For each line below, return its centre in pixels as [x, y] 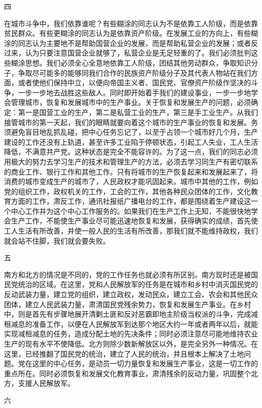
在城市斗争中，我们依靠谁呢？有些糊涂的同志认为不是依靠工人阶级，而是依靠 [131, 23]
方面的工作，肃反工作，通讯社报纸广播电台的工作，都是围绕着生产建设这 [131, 201]
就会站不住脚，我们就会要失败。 [57, 240]
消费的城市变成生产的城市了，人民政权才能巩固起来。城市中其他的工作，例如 [131, 181]
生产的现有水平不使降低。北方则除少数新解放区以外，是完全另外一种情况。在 [131, 343]
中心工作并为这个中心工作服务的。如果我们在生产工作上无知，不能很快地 [131, 211]
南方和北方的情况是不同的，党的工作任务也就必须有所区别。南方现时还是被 [127, 274]
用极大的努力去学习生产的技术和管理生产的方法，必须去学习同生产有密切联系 [131, 161]
